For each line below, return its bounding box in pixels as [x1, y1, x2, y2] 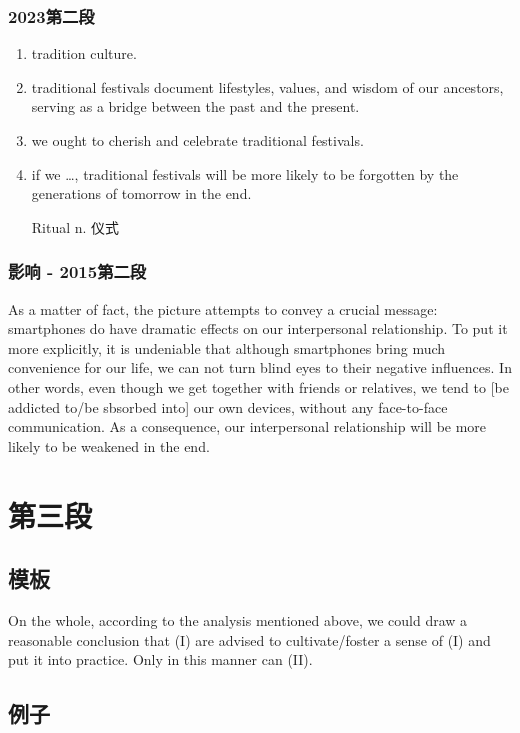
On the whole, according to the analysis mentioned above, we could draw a [8, 609, 468, 630]
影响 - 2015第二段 [8, 259, 147, 284]
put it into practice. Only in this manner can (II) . [8, 649, 313, 670]
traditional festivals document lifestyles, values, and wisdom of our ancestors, [31, 76, 504, 97]
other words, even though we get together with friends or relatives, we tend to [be [8, 376, 509, 397]
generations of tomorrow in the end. [31, 183, 252, 204]
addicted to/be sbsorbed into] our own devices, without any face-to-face [8, 396, 448, 417]
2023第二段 [8, 3, 95, 28]
